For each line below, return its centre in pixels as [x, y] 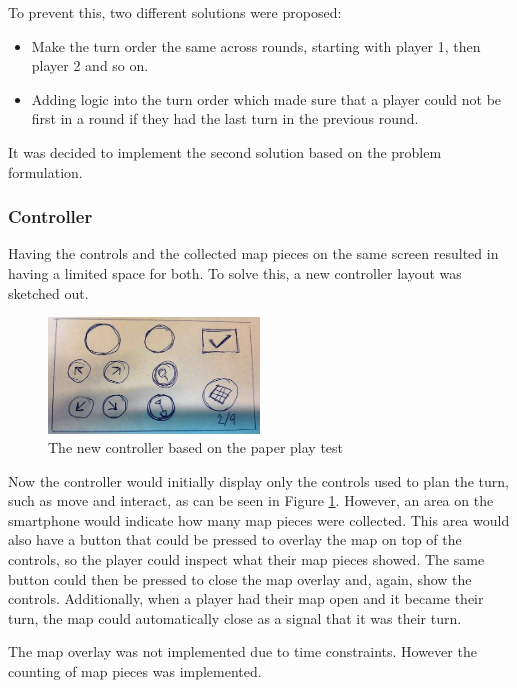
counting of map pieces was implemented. [135, 671]
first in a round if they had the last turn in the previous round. [225, 118]
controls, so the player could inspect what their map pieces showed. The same [246, 559]
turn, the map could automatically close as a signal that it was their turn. [235, 617]
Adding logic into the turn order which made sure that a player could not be [266, 98]
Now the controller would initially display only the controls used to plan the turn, [258, 480]
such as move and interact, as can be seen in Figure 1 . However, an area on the [251, 500]
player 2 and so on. [90, 65]
